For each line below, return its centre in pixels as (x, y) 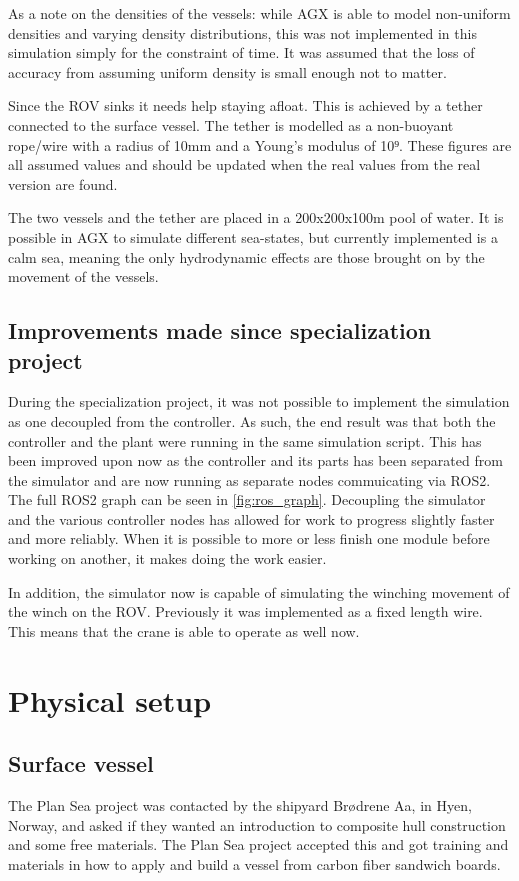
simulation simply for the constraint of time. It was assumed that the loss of (241, 52)
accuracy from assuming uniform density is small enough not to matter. (227, 71)
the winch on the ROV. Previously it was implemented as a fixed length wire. (245, 611)
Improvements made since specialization (220, 330)
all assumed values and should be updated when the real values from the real (244, 164)
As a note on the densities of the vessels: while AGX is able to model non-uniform (259, 13)
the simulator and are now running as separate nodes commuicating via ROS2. (249, 479)
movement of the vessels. (83, 276)
